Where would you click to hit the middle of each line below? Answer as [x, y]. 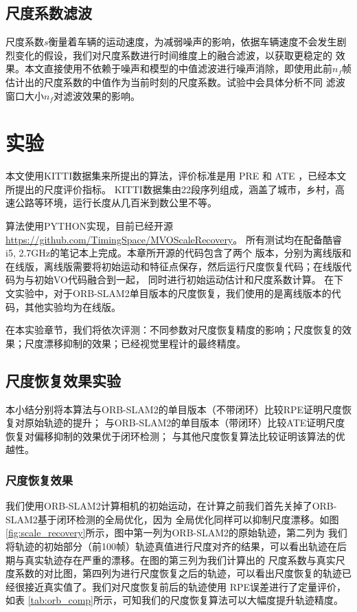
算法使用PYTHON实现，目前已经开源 [90, 226]
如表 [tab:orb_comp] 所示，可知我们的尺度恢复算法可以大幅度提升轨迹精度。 [175, 600]
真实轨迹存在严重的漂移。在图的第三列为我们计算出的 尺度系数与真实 [180, 559]
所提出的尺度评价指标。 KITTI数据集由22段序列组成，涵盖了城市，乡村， [170, 189]
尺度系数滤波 [49, 13]
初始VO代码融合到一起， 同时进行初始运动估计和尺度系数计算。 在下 [189, 280]
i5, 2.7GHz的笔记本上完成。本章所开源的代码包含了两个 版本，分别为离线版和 [178, 253]
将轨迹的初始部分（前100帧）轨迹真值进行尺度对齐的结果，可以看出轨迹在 [171, 546]
